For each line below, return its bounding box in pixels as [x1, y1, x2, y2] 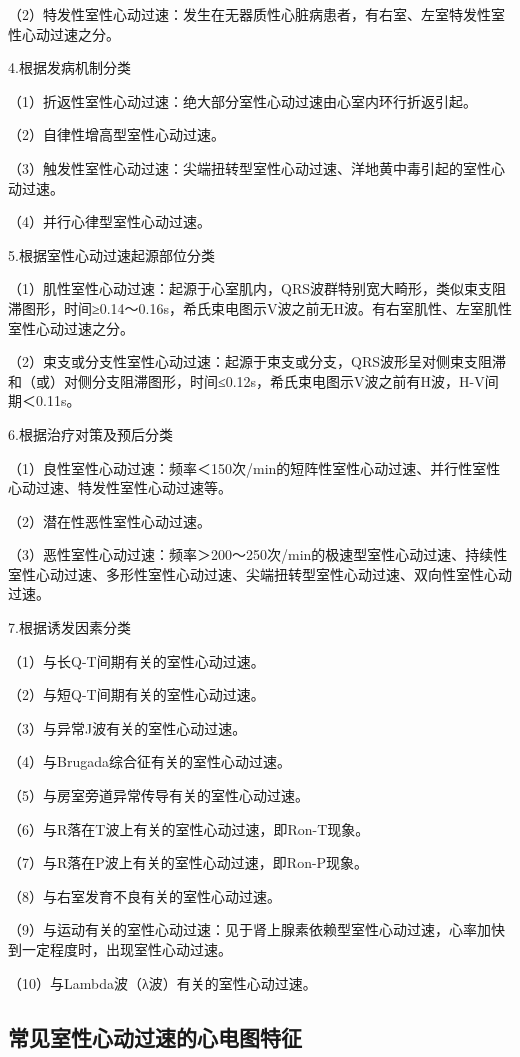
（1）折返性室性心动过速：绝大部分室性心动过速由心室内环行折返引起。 [8, 90, 477, 111]
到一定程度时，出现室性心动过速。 [8, 939, 232, 959]
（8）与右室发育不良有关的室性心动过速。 [8, 885, 281, 906]
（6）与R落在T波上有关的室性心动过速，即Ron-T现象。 [8, 818, 370, 839]
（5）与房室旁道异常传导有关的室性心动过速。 [8, 785, 309, 806]
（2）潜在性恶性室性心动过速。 [8, 510, 211, 531]
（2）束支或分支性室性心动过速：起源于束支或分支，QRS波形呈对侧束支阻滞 [8, 351, 506, 372]
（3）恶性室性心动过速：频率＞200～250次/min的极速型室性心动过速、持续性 [8, 544, 508, 565]
